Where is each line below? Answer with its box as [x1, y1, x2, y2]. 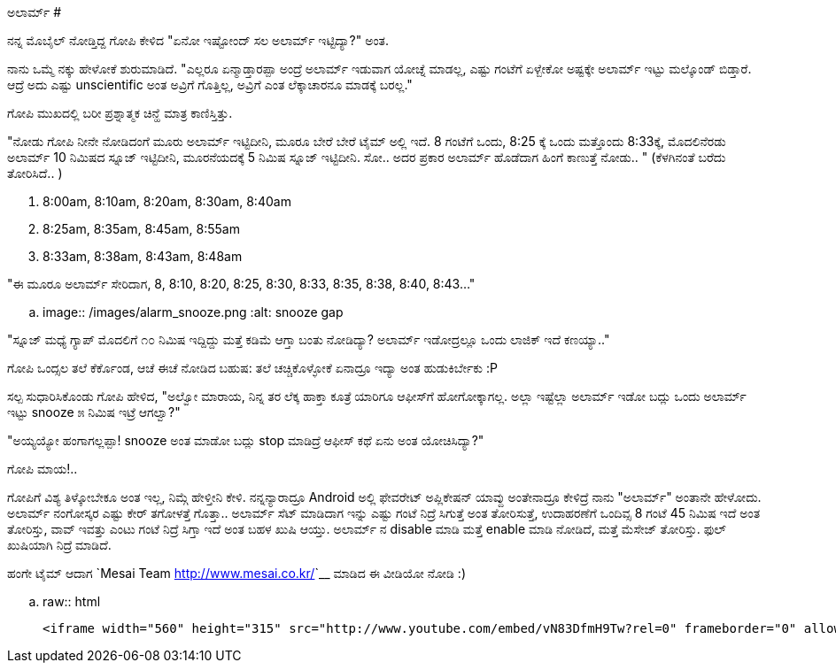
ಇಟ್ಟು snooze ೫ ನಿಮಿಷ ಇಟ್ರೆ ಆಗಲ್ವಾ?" [7, 404, 181, 420]
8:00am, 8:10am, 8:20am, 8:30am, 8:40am [43, 194, 291, 209]
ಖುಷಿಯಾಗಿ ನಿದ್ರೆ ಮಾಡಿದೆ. [7, 537, 112, 552]
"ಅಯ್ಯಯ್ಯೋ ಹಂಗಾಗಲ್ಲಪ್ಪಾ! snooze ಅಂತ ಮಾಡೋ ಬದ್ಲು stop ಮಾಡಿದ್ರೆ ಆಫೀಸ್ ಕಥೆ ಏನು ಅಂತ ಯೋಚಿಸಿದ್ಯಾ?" [7, 433, 484, 448]
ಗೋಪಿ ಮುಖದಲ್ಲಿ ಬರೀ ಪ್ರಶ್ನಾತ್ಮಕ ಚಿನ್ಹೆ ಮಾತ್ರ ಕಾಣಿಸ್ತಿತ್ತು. [7, 105, 233, 120]
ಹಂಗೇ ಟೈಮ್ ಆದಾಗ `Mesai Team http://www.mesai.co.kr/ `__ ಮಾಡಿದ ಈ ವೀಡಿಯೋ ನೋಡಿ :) [7, 566, 466, 581]
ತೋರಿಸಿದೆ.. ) [7, 166, 63, 181]
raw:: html [43, 594, 101, 609]
